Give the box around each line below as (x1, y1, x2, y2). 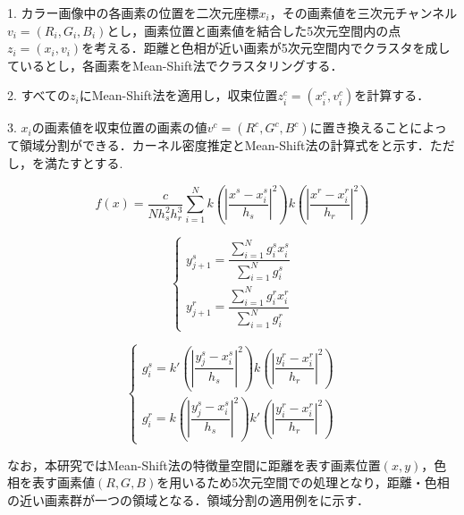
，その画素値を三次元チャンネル (269, 4, 458, 21)
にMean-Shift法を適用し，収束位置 (79, 86, 278, 105)
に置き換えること (309, 118, 410, 137)
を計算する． (354, 86, 430, 105)
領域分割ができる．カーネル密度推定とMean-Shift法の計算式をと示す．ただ (19, 136, 455, 155)
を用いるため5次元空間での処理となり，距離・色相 (156, 473, 450, 492)
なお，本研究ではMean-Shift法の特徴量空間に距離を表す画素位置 (7, 455, 381, 474)
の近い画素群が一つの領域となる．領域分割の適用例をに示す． (7, 490, 370, 509)
